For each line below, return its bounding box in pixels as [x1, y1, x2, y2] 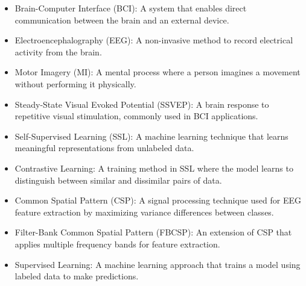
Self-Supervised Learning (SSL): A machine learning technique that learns [14, 129, 288, 142]
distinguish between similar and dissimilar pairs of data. [14, 173, 222, 186]
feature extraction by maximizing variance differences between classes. [14, 205, 274, 218]
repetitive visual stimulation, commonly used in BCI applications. [14, 110, 258, 122]
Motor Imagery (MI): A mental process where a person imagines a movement [14, 66, 301, 78]
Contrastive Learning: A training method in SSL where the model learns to [14, 161, 293, 174]
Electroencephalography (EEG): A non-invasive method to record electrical [14, 34, 293, 46]
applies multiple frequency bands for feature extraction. [14, 237, 220, 250]
